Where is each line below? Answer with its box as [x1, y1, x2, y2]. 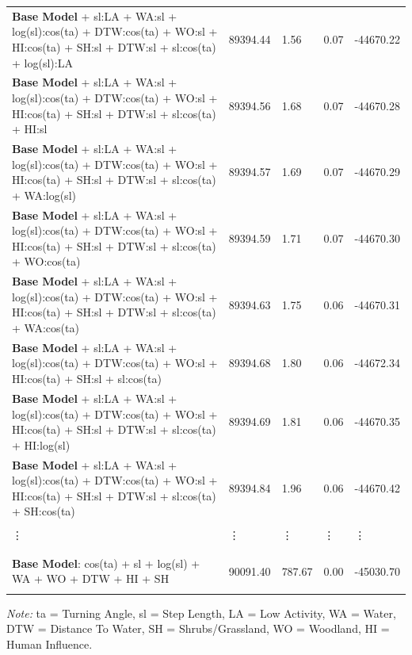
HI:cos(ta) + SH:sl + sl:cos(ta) [12, 370, 162, 387]
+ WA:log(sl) [12, 186, 76, 203]
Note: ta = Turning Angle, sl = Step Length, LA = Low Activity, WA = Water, [6, 604, 396, 621]
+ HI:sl [12, 121, 48, 137]
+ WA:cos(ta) [12, 320, 79, 336]
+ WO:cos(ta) [12, 253, 81, 270]
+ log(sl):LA [12, 54, 73, 71]
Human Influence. [6, 635, 93, 652]
